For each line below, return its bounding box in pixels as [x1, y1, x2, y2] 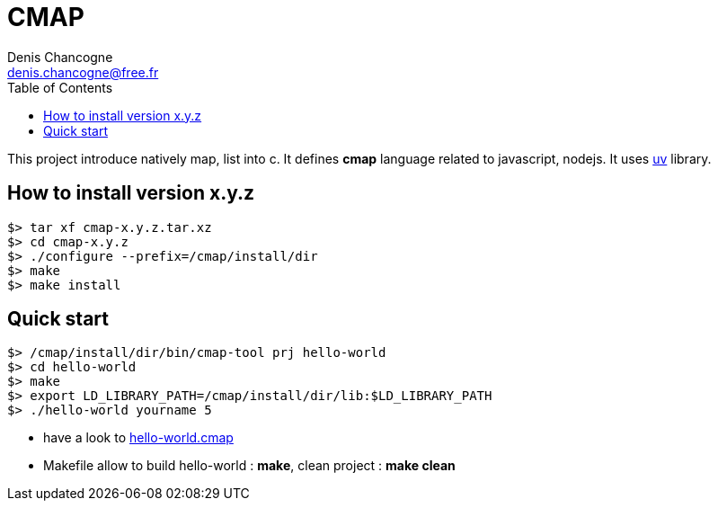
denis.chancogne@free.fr [7, 64, 159, 80]
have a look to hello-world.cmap [43, 430, 234, 446]
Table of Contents [7, 79, 113, 95]
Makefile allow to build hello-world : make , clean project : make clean [43, 458, 456, 474]
